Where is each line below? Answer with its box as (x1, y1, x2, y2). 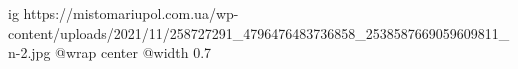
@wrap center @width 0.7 (55, 42, 212, 63)
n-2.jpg (8, 42, 51, 63)
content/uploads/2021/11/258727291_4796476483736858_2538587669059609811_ (8, 22, 510, 43)
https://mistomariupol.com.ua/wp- (23, 3, 239, 23)
